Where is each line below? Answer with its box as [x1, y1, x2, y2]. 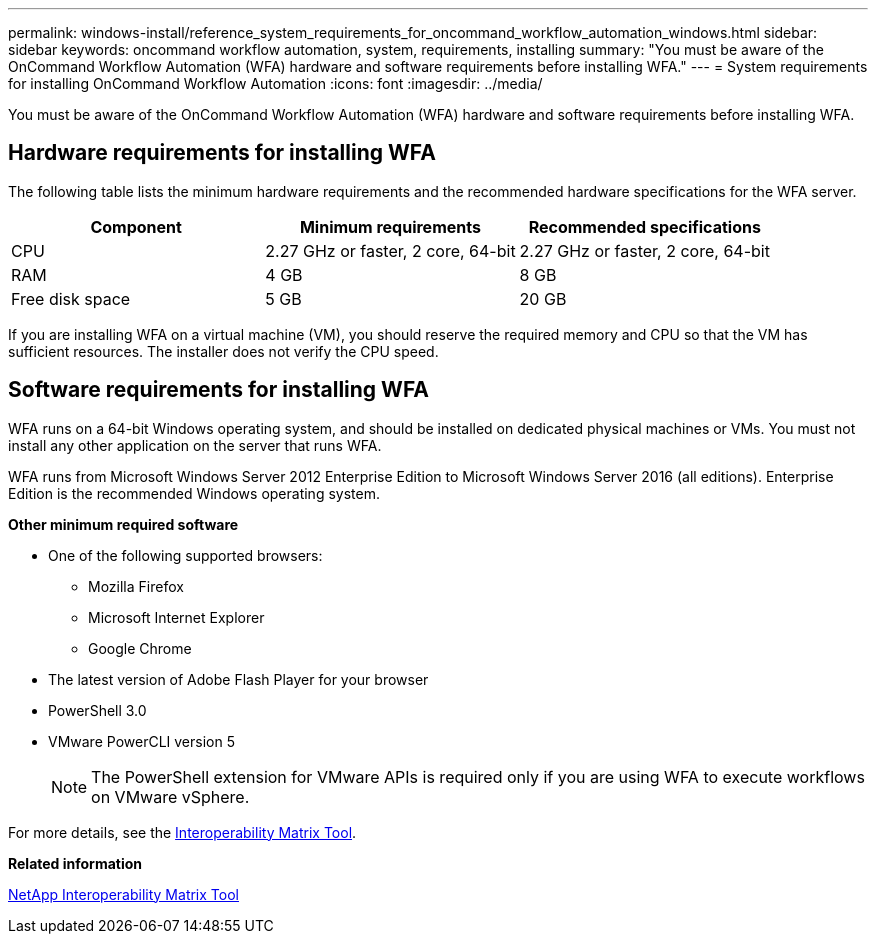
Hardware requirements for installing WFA [8, 140, 436, 166]
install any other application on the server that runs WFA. [8, 436, 382, 454]
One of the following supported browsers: [48, 546, 323, 564]
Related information [8, 854, 143, 872]
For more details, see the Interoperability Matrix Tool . [8, 823, 357, 841]
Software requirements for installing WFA [8, 377, 429, 403]
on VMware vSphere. [91, 786, 250, 807]
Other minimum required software [8, 515, 239, 533]
